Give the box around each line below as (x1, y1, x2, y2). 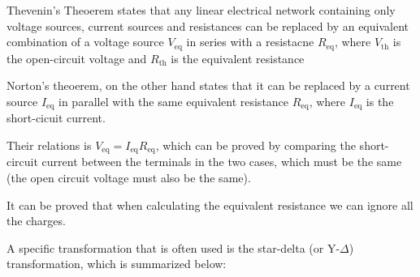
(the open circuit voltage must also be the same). (6, 168, 251, 185)
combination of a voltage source (6, 33, 164, 50)
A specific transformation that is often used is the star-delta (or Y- (6, 239, 340, 256)
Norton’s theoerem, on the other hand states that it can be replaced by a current (6, 77, 410, 94)
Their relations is (6, 136, 92, 153)
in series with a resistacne (186, 33, 314, 50)
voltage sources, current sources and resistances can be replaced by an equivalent (6, 17, 409, 34)
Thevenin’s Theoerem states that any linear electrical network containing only (6, 2, 396, 18)
